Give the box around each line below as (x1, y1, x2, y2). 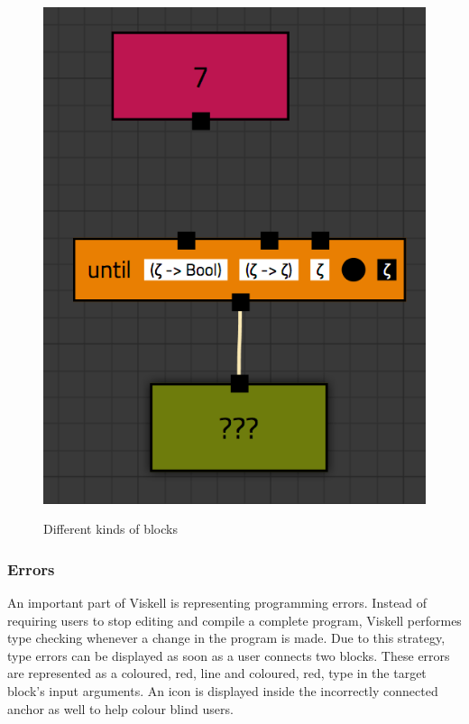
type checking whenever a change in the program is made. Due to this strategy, (7, 628, 446, 647)
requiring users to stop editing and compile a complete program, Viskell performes (7, 610, 462, 629)
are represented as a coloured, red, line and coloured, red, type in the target (7, 664, 427, 683)
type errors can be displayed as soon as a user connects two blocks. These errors (7, 646, 450, 664)
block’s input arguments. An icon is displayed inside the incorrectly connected (7, 681, 438, 700)
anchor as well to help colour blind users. (7, 699, 234, 718)
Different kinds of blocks (43, 519, 178, 538)
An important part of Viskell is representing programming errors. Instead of (7, 592, 428, 611)
